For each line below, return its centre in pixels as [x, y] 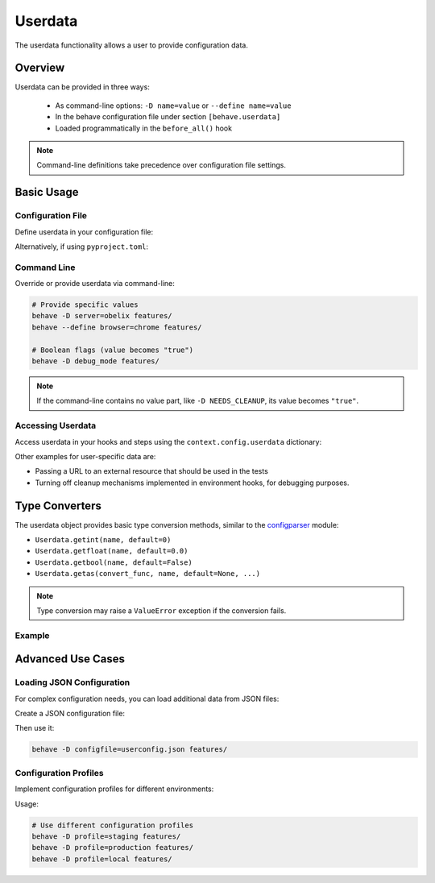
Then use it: [35, 728]
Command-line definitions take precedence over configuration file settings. [161, 165]
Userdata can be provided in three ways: [83, 87]
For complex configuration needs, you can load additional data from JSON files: [147, 699]
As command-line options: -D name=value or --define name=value [173, 106]
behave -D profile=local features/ [102, 859]
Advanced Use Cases [70, 659]
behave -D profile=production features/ [112, 848]
